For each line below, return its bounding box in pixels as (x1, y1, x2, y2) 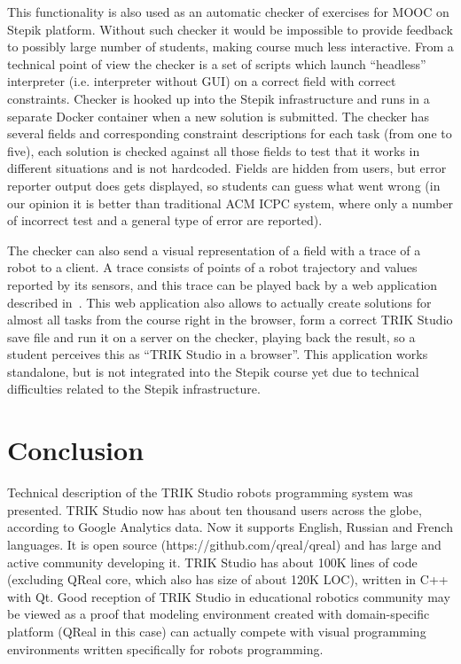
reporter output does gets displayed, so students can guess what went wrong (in (7, 176, 441, 194)
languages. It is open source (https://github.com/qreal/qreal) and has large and (7, 535, 441, 553)
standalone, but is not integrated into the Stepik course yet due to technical (7, 362, 419, 380)
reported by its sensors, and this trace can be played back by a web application (7, 275, 438, 293)
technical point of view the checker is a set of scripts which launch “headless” (7, 54, 426, 73)
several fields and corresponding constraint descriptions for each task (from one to (7, 124, 452, 143)
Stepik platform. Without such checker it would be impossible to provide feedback (7, 20, 453, 38)
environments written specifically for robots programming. (7, 639, 324, 658)
